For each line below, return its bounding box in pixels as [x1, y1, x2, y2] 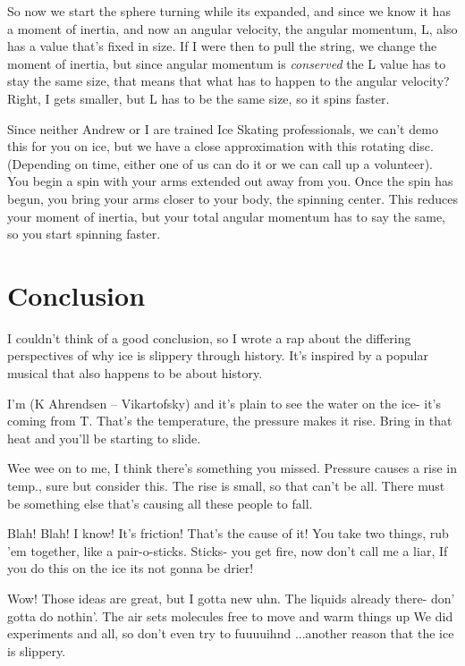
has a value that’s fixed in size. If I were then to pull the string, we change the [7, 37, 437, 55]
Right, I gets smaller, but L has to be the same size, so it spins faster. [7, 89, 390, 107]
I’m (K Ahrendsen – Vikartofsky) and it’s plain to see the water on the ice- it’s [7, 393, 442, 412]
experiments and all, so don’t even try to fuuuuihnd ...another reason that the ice [7, 624, 454, 643]
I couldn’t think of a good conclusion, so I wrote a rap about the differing [7, 328, 411, 347]
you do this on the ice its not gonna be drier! [7, 559, 254, 577]
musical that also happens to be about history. [7, 364, 263, 383]
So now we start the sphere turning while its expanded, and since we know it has [7, 2, 451, 20]
